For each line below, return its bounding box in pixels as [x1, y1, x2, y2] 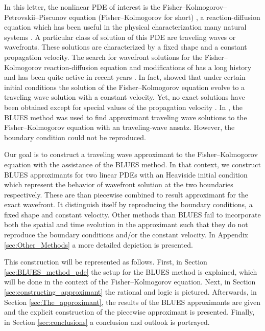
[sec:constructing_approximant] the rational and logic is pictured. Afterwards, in [4, 286, 257, 297]
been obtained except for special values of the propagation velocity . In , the [4, 101, 243, 112]
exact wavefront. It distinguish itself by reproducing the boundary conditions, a [4, 199, 253, 210]
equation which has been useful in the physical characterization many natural [4, 21, 247, 32]
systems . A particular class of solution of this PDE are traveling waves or [4, 31, 236, 42]
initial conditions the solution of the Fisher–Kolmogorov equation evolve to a [4, 81, 245, 92]
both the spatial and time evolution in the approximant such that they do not [4, 219, 248, 230]
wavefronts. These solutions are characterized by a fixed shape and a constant [4, 41, 247, 52]
